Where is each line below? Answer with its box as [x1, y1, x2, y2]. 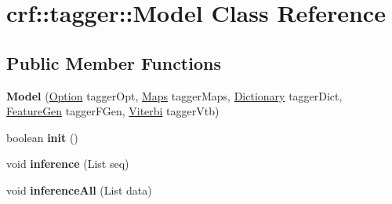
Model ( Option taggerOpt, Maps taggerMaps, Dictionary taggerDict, [6, 87, 343, 104]
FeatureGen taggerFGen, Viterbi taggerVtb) [6, 103, 220, 119]
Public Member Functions [6, 50, 221, 75]
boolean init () [6, 129, 78, 145]
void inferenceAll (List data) [6, 181, 152, 198]
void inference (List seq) [6, 155, 129, 172]
